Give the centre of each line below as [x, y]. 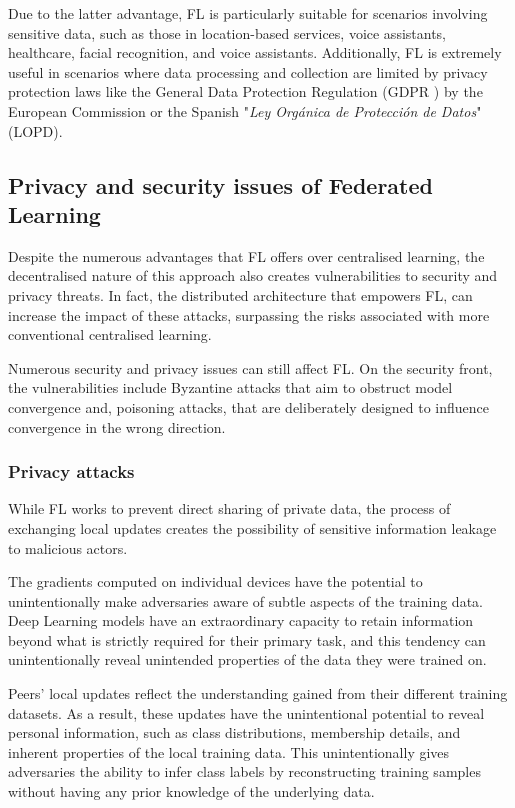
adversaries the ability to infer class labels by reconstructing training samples [244, 771]
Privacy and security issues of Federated [220, 184]
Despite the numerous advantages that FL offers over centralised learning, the [246, 255]
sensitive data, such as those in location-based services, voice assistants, [227, 32]
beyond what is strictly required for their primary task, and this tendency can [247, 639]
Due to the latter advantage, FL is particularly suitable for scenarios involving [248, 13]
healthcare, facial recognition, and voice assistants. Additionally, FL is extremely [255, 52]
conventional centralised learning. [110, 334]
